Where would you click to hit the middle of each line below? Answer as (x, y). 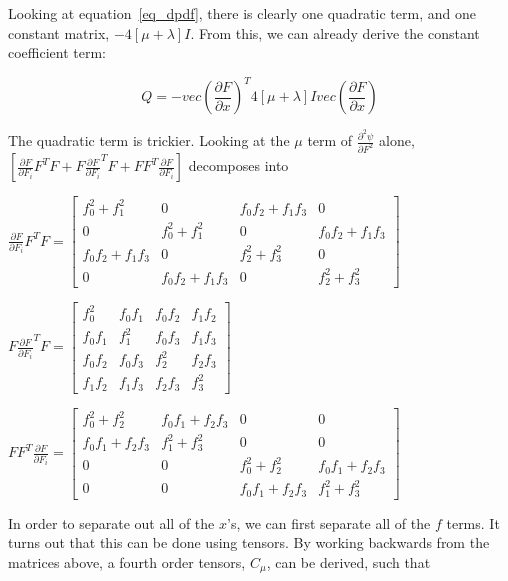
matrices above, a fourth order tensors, (127, 562)
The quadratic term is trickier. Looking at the (149, 140)
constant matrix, (59, 32)
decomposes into (238, 165)
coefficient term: (57, 52)
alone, (397, 140)
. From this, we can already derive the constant (335, 32)
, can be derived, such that (348, 562)
